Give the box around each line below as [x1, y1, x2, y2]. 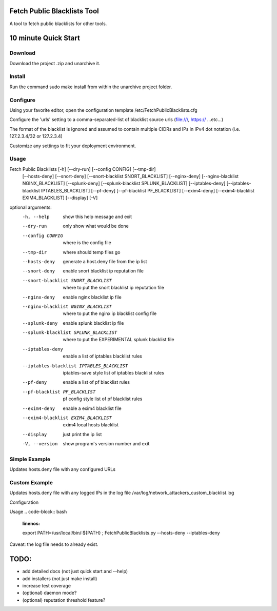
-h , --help [22, 214, 50, 220]
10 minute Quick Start [9, 34, 81, 43]
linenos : [22, 520, 41, 526]
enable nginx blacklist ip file [63, 294, 122, 300]
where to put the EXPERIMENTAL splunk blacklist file [63, 337, 174, 343]
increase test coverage [22, 583, 71, 589]
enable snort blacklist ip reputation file [63, 268, 144, 274]
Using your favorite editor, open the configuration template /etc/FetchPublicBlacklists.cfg [9, 107, 197, 113]
